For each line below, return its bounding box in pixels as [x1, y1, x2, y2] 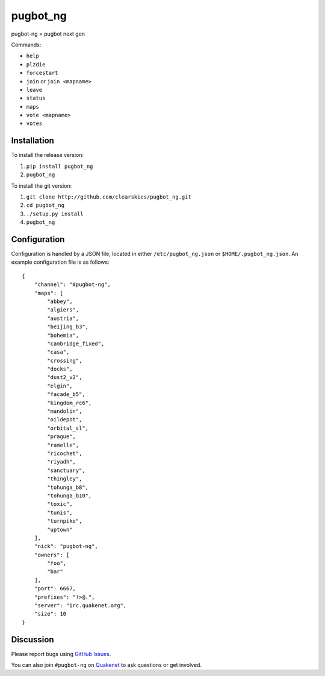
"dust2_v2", [47, 374, 82, 381]
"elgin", [47, 382, 73, 389]
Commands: [11, 41, 42, 48]
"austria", [47, 314, 79, 322]
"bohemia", [47, 332, 79, 339]
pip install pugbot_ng [26, 163, 93, 170]
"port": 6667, [34, 585, 76, 592]
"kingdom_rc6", [47, 399, 92, 406]
